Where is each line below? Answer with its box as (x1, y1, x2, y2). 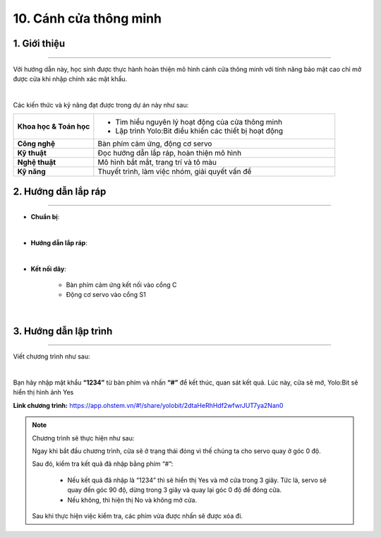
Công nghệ (17, 139, 56, 148)
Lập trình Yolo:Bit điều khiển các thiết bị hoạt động (115, 126, 284, 136)
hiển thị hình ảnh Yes (13, 388, 74, 397)
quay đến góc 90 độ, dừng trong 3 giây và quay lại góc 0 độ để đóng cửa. (67, 486, 282, 494)
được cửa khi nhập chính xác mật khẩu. (13, 74, 128, 83)
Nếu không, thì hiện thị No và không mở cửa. (67, 496, 198, 504)
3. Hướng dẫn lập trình (13, 325, 113, 337)
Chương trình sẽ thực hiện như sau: (32, 433, 135, 442)
